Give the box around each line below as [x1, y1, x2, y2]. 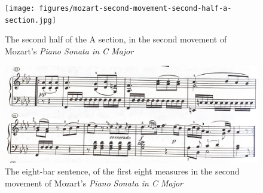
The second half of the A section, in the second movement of [5, 33, 227, 45]
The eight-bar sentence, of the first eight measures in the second [5, 165, 240, 177]
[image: [5, 4, 35, 13]
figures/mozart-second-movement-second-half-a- [39, 4, 232, 13]
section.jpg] [5, 16, 56, 24]
